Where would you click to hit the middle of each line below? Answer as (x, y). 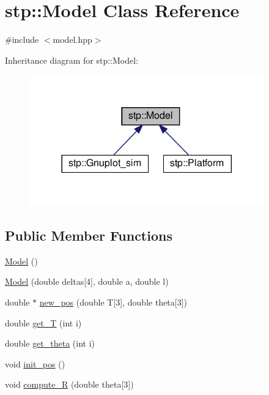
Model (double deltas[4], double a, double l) (87, 281)
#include (22, 39)
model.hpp (72, 39)
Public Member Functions (89, 235)
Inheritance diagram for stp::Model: (72, 60)
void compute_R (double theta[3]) (69, 384)
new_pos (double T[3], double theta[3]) (113, 302)
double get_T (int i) (43, 322)
